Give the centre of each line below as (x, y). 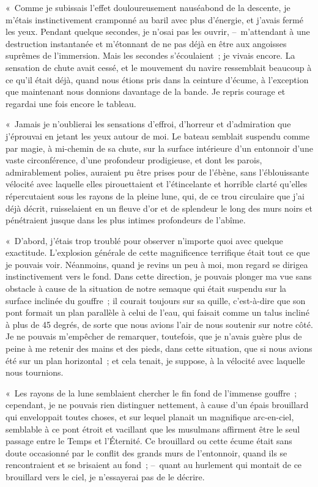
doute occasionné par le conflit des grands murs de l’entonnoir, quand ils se (146, 452)
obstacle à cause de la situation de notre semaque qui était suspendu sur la (146, 288)
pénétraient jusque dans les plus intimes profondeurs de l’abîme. (126, 220)
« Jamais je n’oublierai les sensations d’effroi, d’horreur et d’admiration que (148, 124)
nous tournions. (35, 372)
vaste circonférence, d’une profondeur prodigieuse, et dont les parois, (134, 160)
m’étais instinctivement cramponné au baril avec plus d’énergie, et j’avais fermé (154, 19)
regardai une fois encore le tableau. (71, 103)
